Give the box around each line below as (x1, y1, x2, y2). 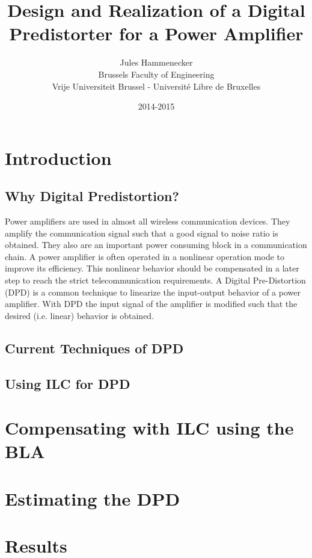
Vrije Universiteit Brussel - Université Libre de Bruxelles (52, 79, 261, 92)
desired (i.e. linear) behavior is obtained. (5, 309, 154, 321)
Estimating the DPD (5, 486, 180, 510)
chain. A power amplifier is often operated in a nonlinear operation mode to (5, 250, 285, 262)
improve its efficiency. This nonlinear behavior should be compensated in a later (5, 262, 299, 274)
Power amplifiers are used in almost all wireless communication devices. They (5, 215, 290, 228)
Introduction (5, 145, 112, 170)
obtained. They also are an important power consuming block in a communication (5, 238, 307, 251)
